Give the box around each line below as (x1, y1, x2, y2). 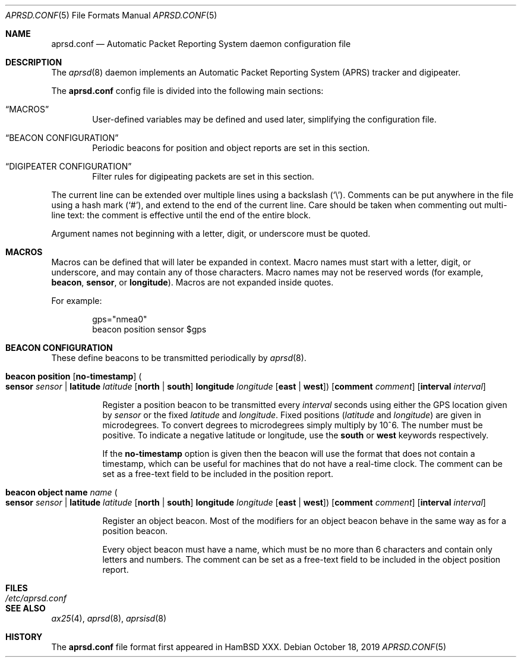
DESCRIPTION (5, 57, 62, 67)
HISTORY (5, 632, 43, 642)
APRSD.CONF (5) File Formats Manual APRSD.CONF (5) (5, 10, 217, 20)
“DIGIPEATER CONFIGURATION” (5, 161, 132, 171)
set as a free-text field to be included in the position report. (102, 469, 333, 479)
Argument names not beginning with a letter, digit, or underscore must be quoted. (51, 228, 371, 239)
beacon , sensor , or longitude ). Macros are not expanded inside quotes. (51, 277, 334, 287)
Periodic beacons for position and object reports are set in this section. (92, 143, 370, 153)
